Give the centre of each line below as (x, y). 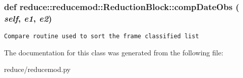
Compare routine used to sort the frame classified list (102, 36)
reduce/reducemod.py (37, 69)
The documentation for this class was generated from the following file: (114, 52)
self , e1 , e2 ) (28, 18)
